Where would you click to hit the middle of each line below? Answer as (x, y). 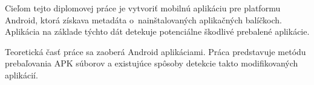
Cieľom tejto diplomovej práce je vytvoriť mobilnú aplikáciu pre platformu (143, 8)
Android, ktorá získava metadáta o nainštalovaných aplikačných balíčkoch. (143, 19)
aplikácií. (21, 75)
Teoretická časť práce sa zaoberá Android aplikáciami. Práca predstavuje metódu (155, 51)
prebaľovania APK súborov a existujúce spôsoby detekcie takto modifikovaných (152, 63)
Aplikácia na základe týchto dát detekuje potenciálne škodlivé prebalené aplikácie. (157, 31)
